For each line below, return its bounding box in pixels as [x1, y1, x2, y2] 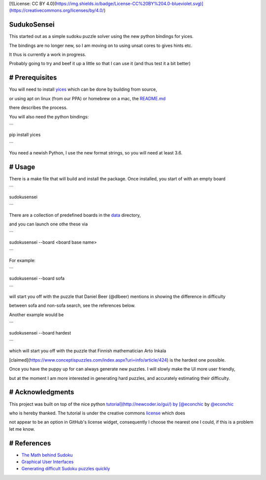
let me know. [9, 426, 35, 432]
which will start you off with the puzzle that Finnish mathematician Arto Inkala [9, 348, 166, 354]
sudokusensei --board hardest [9, 330, 71, 335]
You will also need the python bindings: [9, 113, 89, 119]
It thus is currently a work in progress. [9, 52, 86, 58]
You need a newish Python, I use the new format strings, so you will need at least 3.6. [9, 150, 183, 156]
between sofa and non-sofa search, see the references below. [9, 302, 135, 308]
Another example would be [9, 311, 64, 318]
